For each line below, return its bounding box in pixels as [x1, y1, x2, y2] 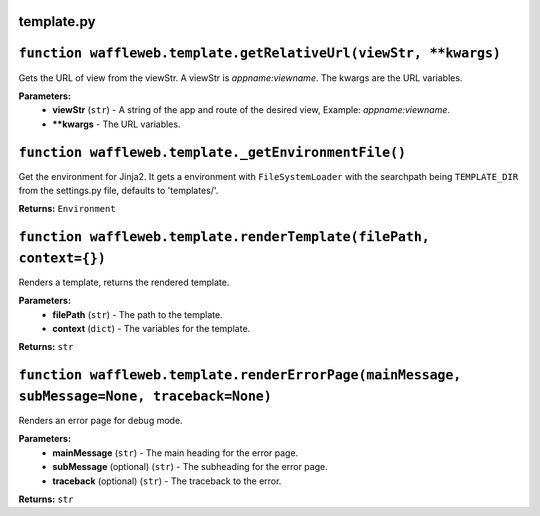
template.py [18, 13, 96, 30]
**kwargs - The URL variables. [52, 118, 181, 130]
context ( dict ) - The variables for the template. [52, 323, 251, 335]
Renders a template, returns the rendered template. [18, 276, 230, 288]
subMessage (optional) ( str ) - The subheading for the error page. [52, 461, 329, 473]
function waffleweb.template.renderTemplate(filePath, [18, 229, 430, 245]
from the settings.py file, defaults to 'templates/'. [18, 185, 219, 196]
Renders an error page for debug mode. [18, 414, 184, 426]
